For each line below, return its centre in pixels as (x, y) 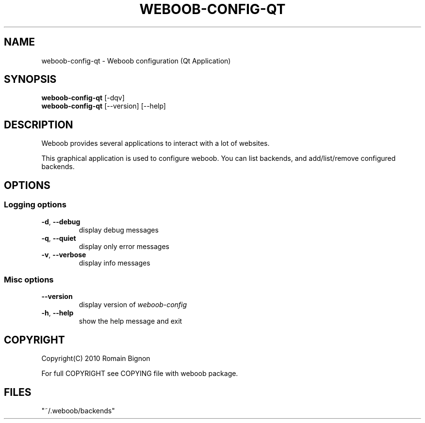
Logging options (35, 205)
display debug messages (119, 230)
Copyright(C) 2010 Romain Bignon (96, 359)
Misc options (29, 279)
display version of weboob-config (133, 305)
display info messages (114, 263)
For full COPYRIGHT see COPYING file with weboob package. (140, 374)
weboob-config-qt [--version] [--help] (104, 106)
